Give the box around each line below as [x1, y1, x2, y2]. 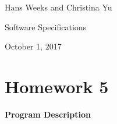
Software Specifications [5, 20, 87, 33]
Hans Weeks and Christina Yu [5, 1, 112, 13]
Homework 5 [5, 74, 109, 98]
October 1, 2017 [5, 40, 62, 52]
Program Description [5, 108, 91, 120]
